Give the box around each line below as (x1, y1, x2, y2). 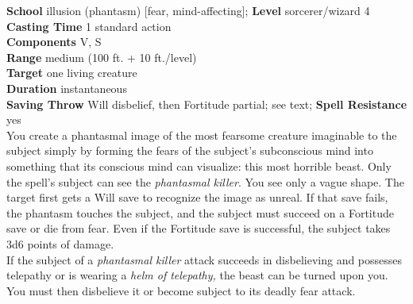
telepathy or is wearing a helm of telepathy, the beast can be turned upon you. (6, 267, 388, 283)
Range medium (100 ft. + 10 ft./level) (6, 48, 197, 65)
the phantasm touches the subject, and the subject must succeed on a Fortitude (6, 204, 394, 221)
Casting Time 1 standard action (6, 17, 172, 34)
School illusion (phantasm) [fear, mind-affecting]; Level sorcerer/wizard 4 (6, 2, 370, 18)
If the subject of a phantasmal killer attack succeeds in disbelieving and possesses (6, 251, 403, 267)
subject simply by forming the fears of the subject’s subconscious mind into (6, 142, 373, 159)
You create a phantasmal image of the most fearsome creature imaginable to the (6, 126, 397, 143)
